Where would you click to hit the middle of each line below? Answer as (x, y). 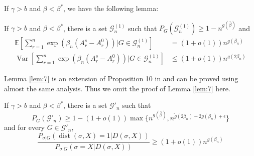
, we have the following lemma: (111, 8)
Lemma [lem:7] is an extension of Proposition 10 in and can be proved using (121, 79)
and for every (24, 127)
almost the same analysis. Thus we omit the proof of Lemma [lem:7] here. (117, 88)
